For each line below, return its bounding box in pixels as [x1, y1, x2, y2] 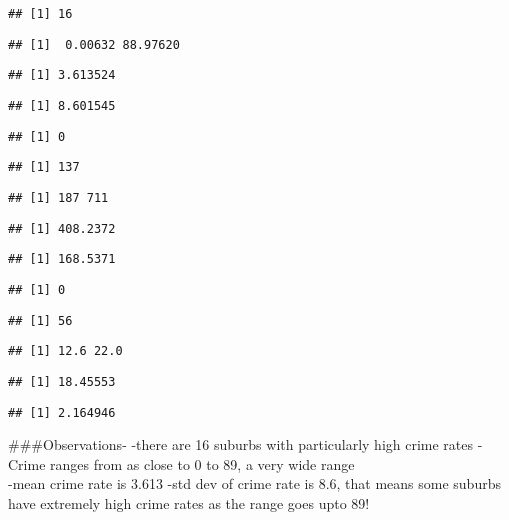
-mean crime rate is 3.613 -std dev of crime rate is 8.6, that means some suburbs [8, 473, 501, 494]
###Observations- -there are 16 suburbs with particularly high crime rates [8, 434, 474, 455]
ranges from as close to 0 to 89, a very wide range [50, 453, 355, 474]
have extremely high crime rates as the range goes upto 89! [8, 492, 370, 513]
